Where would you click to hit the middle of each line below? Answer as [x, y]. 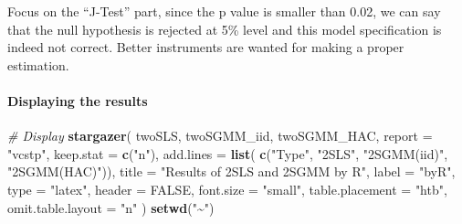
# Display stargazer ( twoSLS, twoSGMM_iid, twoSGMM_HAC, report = [220, 136]
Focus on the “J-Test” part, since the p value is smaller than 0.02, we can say [224, 11]
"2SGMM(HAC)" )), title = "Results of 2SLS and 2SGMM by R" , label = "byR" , [231, 171]
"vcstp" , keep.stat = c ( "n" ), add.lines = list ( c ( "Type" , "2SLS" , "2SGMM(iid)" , [228, 153]
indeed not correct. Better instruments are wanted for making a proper [206, 47]
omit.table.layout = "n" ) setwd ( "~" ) [111, 207]
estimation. [38, 64]
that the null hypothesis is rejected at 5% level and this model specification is [225, 29]
